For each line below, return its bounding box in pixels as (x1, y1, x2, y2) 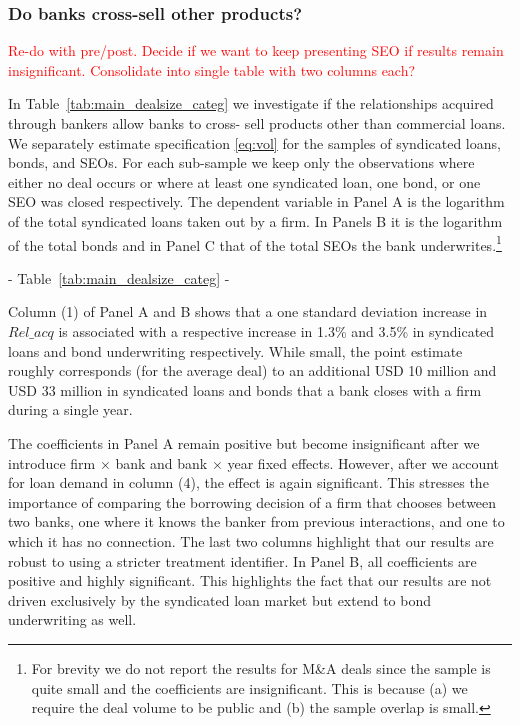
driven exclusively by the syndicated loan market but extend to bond (8, 589, 431, 610)
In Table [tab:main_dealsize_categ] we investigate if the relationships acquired (8, 93, 494, 114)
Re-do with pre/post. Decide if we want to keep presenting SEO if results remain (8, 40, 504, 61)
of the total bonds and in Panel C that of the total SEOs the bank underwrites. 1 (8, 231, 502, 255)
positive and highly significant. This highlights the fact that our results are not (8, 570, 492, 591)
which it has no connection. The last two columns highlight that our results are (8, 530, 494, 551)
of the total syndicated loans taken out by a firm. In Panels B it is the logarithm (8, 210, 503, 231)
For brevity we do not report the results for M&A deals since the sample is (31, 657, 491, 678)
